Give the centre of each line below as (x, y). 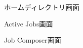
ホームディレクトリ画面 (42, 7)
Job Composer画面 (33, 40)
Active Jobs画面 (29, 23)
